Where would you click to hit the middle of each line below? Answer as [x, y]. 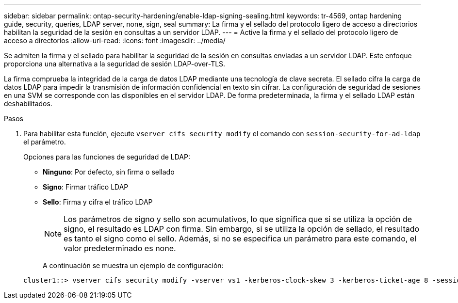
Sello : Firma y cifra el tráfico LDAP [98, 202]
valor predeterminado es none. [120, 248]
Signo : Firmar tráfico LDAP [86, 187]
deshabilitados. [28, 104]
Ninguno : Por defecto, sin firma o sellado [109, 172]
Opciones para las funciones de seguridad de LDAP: [107, 157]
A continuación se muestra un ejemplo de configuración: [133, 265]
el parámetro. [45, 142]
